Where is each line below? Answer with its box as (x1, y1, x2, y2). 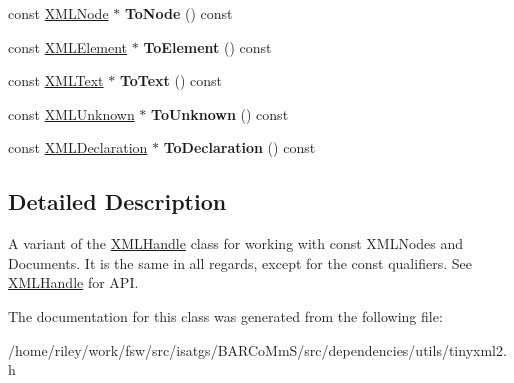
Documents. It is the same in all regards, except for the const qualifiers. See (8, 252, 472, 273)
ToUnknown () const (151, 103, 289, 124)
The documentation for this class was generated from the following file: (8, 305, 443, 326)
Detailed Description (8, 186, 227, 217)
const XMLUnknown (8, 103, 135, 124)
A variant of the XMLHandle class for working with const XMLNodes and (8, 233, 464, 254)
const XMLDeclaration (8, 137, 148, 158)
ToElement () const (143, 36, 272, 57)
